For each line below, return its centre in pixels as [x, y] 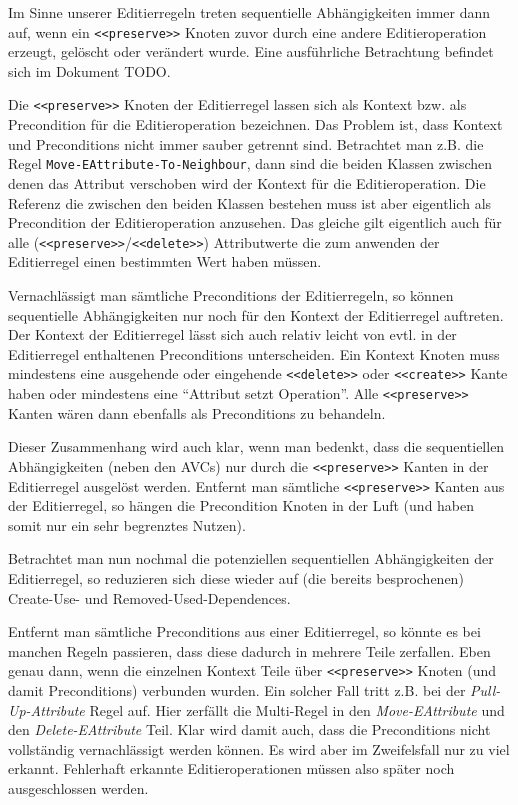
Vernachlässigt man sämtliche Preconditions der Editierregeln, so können [231, 294]
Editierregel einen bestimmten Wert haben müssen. [165, 261]
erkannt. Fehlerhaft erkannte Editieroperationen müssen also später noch [231, 768]
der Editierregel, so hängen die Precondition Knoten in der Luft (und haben [241, 505]
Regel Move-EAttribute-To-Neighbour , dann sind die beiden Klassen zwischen [250, 163]
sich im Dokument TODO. [89, 70]
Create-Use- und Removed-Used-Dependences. [149, 597]
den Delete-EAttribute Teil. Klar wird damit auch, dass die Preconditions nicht [249, 729]
